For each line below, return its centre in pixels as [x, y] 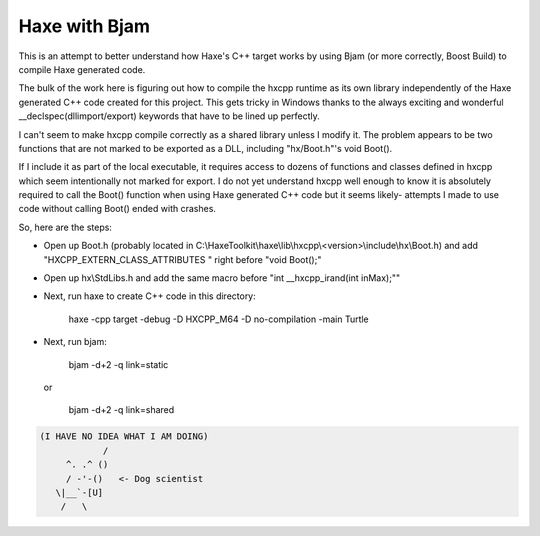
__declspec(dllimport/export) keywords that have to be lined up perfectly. [169, 116]
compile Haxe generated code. [82, 69]
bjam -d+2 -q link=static [118, 364]
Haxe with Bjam [84, 26]
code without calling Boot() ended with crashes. [117, 209]
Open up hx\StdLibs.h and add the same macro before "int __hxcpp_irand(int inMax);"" [221, 278]
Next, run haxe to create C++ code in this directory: [150, 296]
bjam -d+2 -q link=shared [121, 410]
